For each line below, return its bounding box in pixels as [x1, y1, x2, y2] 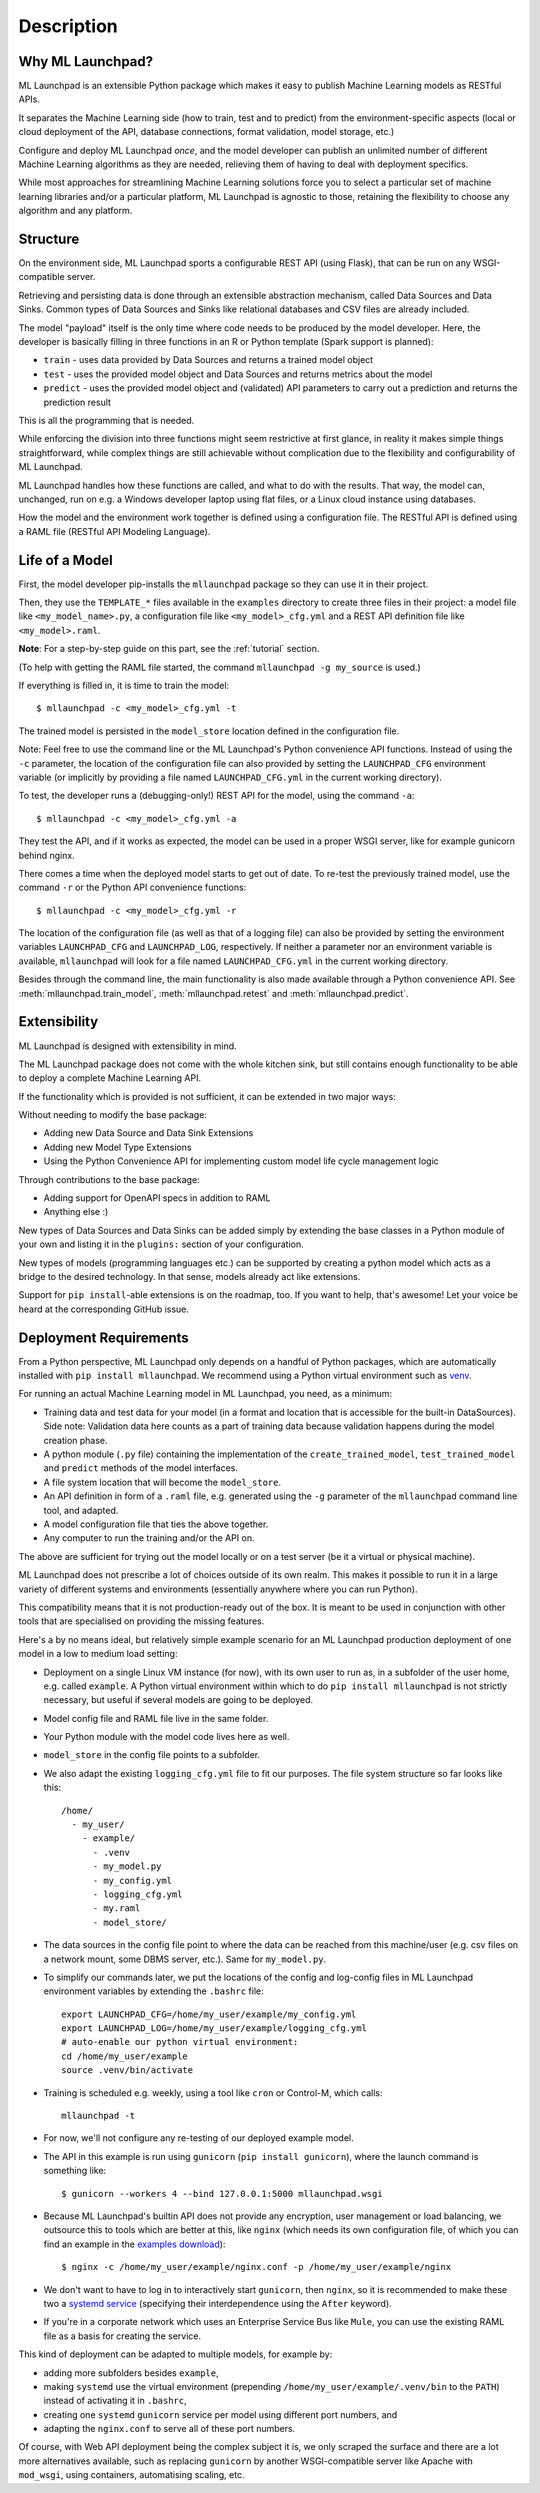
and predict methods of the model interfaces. [43, 1462, 239, 1474]
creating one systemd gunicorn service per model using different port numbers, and [43, 2408, 398, 2420]
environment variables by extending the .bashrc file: [43, 1985, 264, 1997]
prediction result [43, 396, 112, 408]
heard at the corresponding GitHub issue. [18, 1303, 190, 1315]
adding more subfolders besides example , [43, 2366, 219, 2379]
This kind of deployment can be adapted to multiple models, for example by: [18, 2348, 333, 2360]
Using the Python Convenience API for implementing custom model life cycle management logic [43, 1155, 439, 1167]
